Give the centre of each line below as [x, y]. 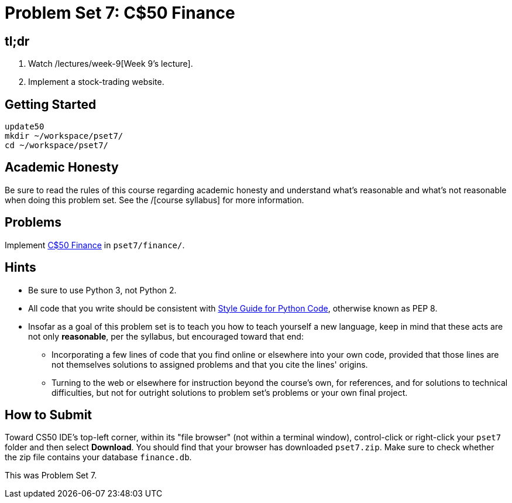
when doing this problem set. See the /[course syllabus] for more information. [154, 200]
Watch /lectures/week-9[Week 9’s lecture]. [111, 64]
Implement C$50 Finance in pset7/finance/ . [95, 245]
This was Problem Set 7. [51, 475]
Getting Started [51, 104]
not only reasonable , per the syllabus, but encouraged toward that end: [166, 336]
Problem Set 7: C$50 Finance [120, 13]
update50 [25, 127]
